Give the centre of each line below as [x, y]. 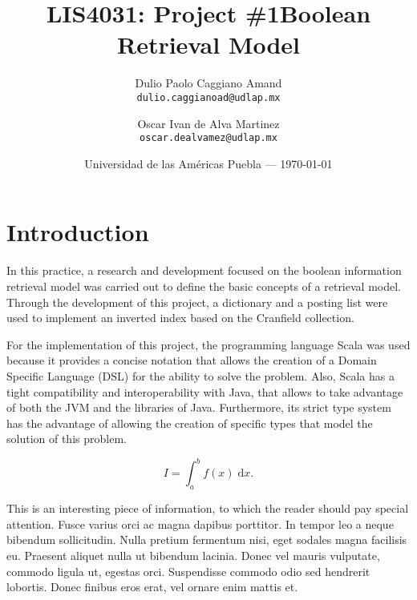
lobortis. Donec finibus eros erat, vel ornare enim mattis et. [152, 587]
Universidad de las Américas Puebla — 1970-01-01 [208, 163]
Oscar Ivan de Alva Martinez [208, 123]
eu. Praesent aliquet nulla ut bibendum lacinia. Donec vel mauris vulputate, [193, 555]
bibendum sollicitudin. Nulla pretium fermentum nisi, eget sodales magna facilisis [207, 540]
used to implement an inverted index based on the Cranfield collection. [180, 318]
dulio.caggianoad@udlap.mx [208, 97]
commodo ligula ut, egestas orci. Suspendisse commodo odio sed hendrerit [188, 571]
